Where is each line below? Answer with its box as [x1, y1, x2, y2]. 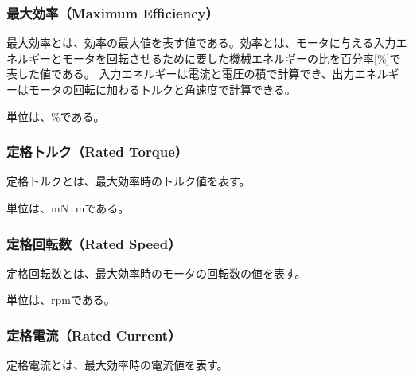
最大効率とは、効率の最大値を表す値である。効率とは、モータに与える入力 [6, 34, 396, 51]
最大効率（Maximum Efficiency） [6, 2, 219, 22]
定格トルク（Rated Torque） [6, 142, 189, 162]
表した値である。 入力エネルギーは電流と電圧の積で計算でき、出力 [6, 65, 355, 82]
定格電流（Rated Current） [6, 325, 181, 345]
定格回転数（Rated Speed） [6, 233, 181, 253]
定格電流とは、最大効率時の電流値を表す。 [6, 357, 228, 373]
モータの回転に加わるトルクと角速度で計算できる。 [28, 81, 296, 97]
